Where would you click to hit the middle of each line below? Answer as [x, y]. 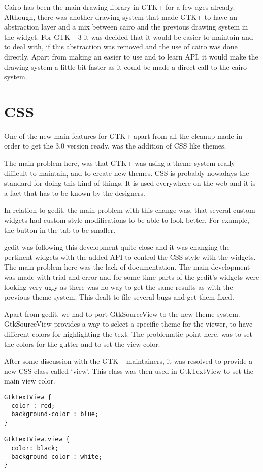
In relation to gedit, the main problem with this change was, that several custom [130, 210]
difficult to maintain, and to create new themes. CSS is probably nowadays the [127, 173]
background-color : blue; [55, 414]
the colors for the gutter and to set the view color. [82, 344]
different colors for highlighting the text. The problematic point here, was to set [128, 333]
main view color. [30, 381]
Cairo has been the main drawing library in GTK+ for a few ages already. [120, 7]
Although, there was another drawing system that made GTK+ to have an [121, 17]
